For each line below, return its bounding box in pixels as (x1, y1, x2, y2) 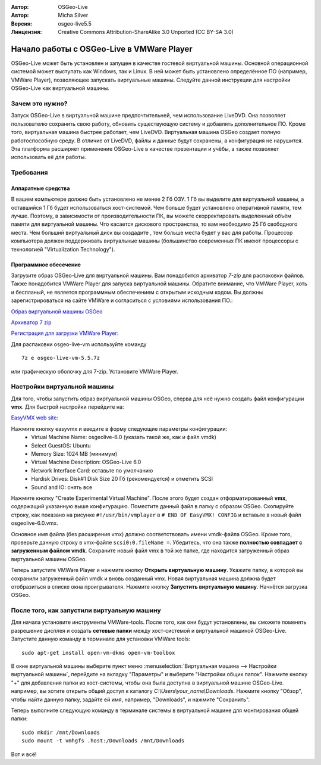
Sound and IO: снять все (31, 483, 93, 491)
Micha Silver (58, 12, 89, 19)
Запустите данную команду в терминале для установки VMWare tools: (11, 635, 190, 643)
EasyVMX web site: (11, 414, 59, 421)
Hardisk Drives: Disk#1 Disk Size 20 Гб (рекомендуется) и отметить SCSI (31, 475, 213, 483)
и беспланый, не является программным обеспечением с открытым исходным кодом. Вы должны (11, 288, 263, 296)
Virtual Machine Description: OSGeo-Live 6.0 (31, 459, 141, 466)
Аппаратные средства (11, 185, 70, 192)
